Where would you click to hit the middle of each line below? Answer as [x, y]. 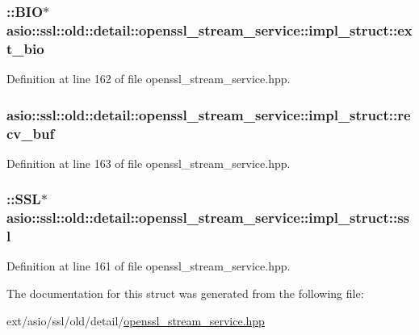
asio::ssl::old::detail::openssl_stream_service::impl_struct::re [209, 114]
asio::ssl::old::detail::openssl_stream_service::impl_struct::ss [208, 218]
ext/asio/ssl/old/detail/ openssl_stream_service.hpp [136, 320]
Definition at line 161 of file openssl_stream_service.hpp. [149, 266]
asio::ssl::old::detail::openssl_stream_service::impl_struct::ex [209, 29]
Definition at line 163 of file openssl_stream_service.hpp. [149, 163]
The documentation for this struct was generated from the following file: [185, 293]
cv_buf [31, 133]
